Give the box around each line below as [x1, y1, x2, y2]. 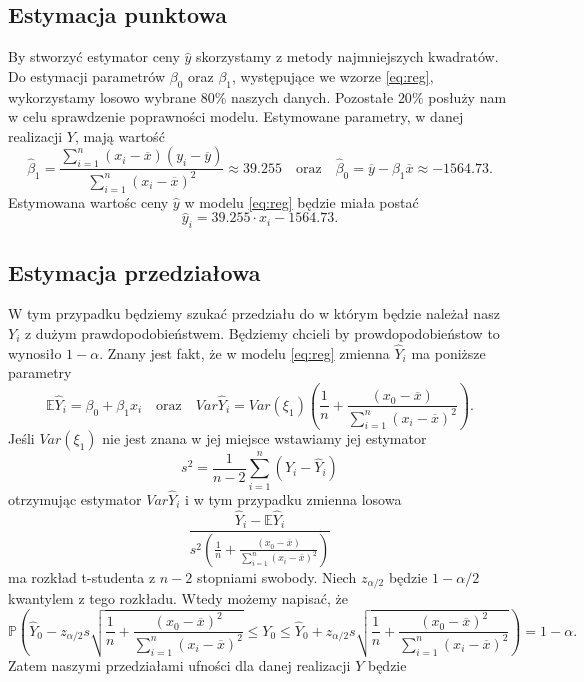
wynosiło [8, 342, 62, 363]
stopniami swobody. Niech [197, 566, 357, 587]
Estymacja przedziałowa [8, 256, 261, 287]
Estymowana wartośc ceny [8, 191, 169, 212]
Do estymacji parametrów [8, 65, 166, 86]
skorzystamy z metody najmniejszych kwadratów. [196, 46, 499, 67]
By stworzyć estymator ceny [8, 46, 180, 67]
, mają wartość [74, 125, 165, 146]
